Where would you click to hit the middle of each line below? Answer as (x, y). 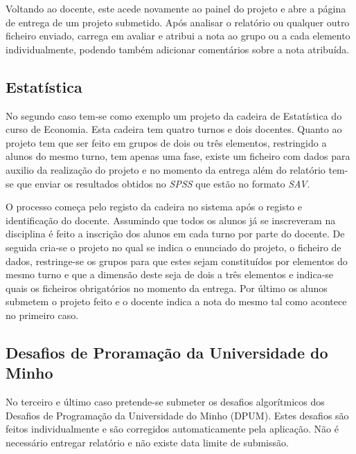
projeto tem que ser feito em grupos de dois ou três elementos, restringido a (166, 142)
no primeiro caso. (42, 315)
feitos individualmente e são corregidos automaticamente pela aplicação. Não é (172, 429)
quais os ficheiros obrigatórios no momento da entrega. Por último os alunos (167, 288)
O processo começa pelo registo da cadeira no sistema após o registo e (154, 207)
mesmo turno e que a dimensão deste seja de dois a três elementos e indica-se (170, 274)
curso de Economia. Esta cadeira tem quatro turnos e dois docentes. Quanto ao (174, 129)
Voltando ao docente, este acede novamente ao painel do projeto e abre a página (176, 8)
